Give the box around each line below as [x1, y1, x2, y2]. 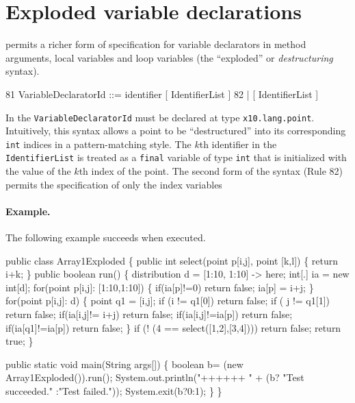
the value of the [5, 164, 71, 178]
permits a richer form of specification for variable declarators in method [5, 37, 306, 51]
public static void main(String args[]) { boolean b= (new [5, 356, 244, 371]
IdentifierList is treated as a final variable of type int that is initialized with [5, 150, 347, 164]
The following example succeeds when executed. [5, 230, 206, 245]
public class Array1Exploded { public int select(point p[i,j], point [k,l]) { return [5, 253, 339, 267]
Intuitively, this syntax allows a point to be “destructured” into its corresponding [5, 123, 346, 138]
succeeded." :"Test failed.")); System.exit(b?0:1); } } [5, 383, 222, 398]
